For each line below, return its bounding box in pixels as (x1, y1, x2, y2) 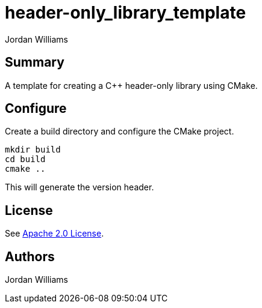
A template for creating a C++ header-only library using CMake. (5, 80, 258, 91)
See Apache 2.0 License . (5, 228, 104, 239)
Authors (5, 249, 55, 264)
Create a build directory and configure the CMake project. (5, 126, 234, 137)
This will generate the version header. (5, 182, 154, 193)
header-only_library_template (5, 2, 246, 23)
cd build (5, 154, 46, 165)
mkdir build (5, 145, 61, 155)
